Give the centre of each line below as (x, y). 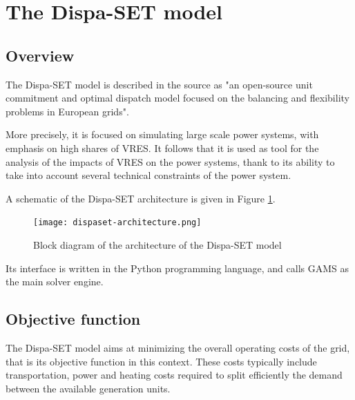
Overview (40, 55)
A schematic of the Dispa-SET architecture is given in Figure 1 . (141, 198)
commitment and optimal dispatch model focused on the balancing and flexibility (177, 98)
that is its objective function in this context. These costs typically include (161, 361)
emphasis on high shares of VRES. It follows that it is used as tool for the (162, 147)
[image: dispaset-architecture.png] (117, 223)
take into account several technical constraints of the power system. (148, 175)
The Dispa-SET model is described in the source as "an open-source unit (159, 84)
